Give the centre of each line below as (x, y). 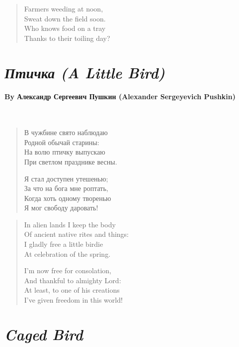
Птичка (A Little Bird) (85, 72)
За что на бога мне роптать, (66, 188)
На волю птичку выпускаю (65, 152)
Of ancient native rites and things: (77, 234)
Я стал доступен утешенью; (66, 178)
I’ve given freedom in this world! (73, 300)
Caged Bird (44, 334)
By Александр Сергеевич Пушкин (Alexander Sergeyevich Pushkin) (120, 96)
